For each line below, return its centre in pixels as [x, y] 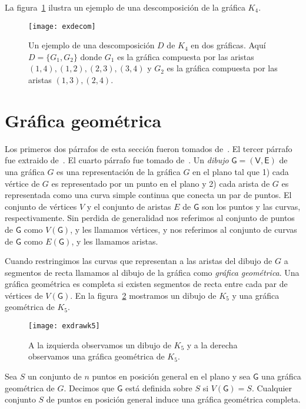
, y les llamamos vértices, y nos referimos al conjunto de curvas [184, 229]
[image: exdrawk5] [64, 326]
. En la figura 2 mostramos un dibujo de [143, 295]
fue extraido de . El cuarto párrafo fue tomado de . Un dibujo [117, 160]
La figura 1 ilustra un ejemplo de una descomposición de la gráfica [125, 7]
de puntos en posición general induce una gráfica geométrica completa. [173, 399]
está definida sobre [159, 387]
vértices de [24, 295]
